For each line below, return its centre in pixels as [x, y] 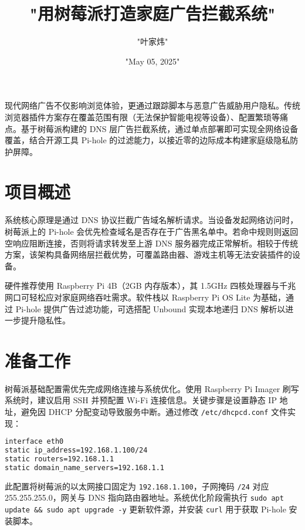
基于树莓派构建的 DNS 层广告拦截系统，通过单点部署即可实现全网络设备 [160, 128]
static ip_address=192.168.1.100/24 [76, 450]
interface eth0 [34, 442]
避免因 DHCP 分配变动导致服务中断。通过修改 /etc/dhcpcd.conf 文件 [154, 412]
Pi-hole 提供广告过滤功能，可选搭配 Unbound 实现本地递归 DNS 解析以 [150, 308]
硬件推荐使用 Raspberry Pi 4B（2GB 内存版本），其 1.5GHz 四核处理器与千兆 [150, 286]
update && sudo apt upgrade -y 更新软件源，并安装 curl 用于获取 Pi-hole [145, 509]
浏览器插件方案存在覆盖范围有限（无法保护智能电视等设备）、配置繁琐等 [142, 117]
